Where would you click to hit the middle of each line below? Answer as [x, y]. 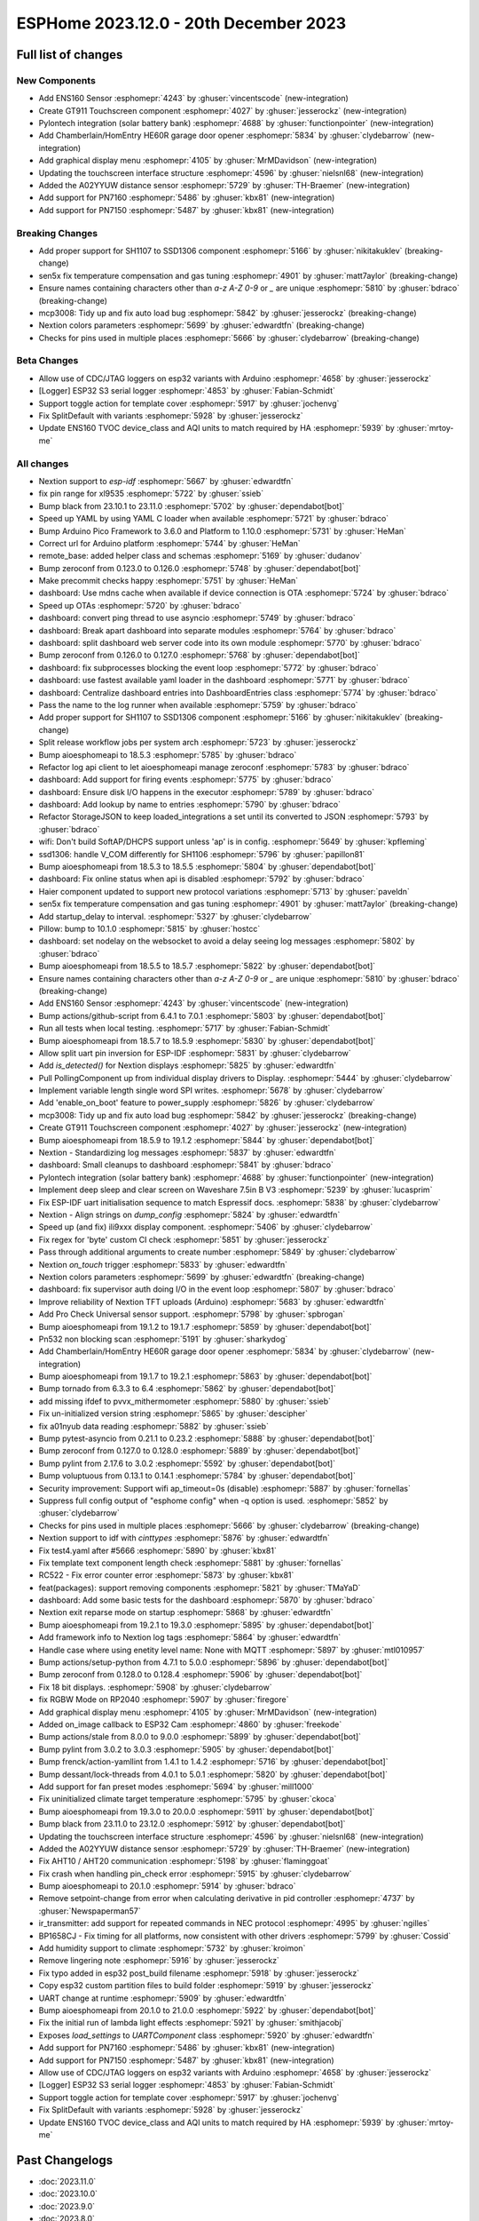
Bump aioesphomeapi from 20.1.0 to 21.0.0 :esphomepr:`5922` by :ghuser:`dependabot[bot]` [208, 2010]
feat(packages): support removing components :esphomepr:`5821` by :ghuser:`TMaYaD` [200, 1588]
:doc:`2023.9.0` [67, 2206]
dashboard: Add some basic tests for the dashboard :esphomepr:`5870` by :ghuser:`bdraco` [207, 1600]
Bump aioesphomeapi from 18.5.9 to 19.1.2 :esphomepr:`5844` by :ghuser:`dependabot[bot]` [207, 1140]
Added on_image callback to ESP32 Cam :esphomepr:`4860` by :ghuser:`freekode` [190, 1724]
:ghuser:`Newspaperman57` [90, 1911]
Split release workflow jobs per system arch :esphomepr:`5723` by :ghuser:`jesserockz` [199, 743]
